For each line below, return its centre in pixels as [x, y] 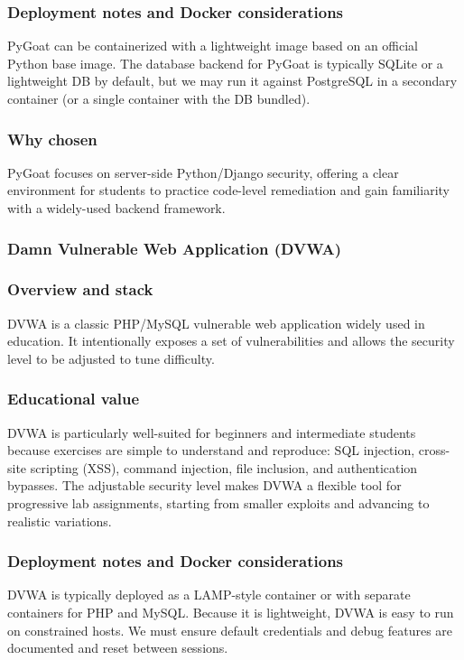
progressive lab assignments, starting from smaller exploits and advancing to [218, 503]
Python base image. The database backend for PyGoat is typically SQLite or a [225, 63]
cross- [434, 450]
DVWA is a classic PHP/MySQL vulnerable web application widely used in [216, 323]
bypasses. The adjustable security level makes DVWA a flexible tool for [204, 485]
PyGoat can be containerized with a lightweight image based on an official [213, 46]
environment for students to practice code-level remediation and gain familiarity [228, 190]
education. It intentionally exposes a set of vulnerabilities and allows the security [231, 341]
